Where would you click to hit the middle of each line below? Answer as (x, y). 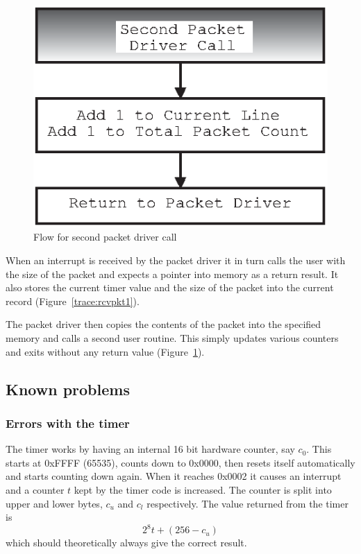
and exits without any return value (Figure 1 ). (105, 351)
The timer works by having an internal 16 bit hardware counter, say (150, 449)
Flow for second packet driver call (105, 237)
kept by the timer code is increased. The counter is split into (203, 489)
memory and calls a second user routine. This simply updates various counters (172, 338)
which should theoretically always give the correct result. (126, 543)
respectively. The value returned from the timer (247, 503)
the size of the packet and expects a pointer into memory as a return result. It (172, 274)
